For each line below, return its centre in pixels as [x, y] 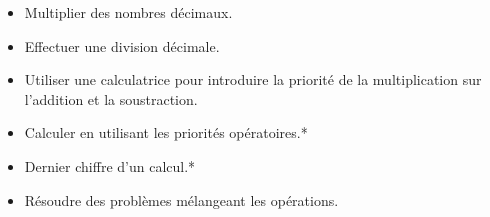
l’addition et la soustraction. [111, 98]
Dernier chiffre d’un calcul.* [110, 165]
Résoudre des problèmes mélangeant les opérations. [181, 199]
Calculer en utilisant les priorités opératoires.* [166, 132]
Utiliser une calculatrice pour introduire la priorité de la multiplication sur [253, 79]
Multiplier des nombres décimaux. [128, 12]
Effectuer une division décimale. [122, 45]
